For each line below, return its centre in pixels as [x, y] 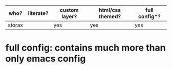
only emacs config [46, 59]
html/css [110, 10]
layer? [69, 16]
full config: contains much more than [85, 48]
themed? [110, 16]
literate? [38, 13]
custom [69, 10]
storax [15, 25]
